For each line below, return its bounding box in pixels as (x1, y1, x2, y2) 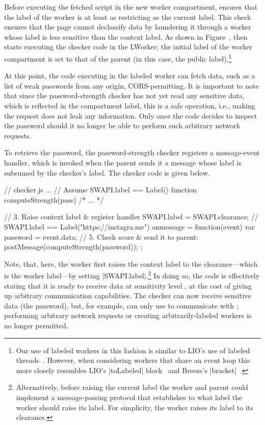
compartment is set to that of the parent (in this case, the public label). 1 (4, 51, 232, 64)
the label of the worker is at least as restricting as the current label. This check (4, 11, 251, 22)
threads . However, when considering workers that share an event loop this (16, 355, 250, 365)
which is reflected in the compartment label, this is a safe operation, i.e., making (4, 100, 255, 110)
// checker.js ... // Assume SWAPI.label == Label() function (4, 184, 197, 195)
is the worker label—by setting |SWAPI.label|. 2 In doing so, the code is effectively (4, 269, 260, 280)
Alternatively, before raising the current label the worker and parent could (16, 382, 248, 392)
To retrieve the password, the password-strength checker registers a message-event (4, 147, 260, 158)
